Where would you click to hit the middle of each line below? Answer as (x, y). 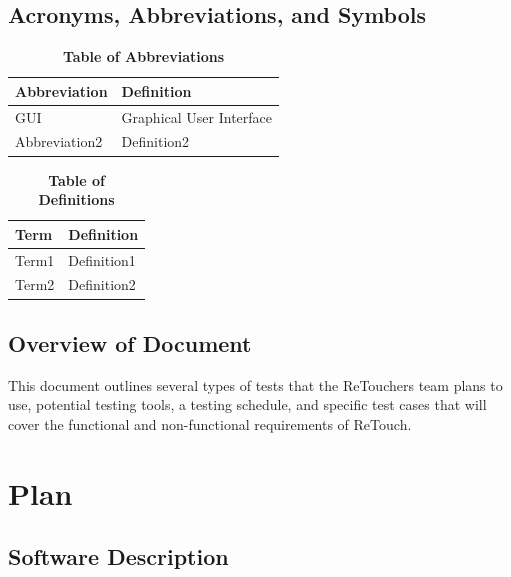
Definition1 (102, 259)
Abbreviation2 (59, 141)
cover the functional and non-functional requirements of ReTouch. (210, 423)
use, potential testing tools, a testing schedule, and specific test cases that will (247, 404)
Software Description (118, 556)
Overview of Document (130, 342)
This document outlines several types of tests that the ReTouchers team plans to (255, 384)
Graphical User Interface (196, 116)
